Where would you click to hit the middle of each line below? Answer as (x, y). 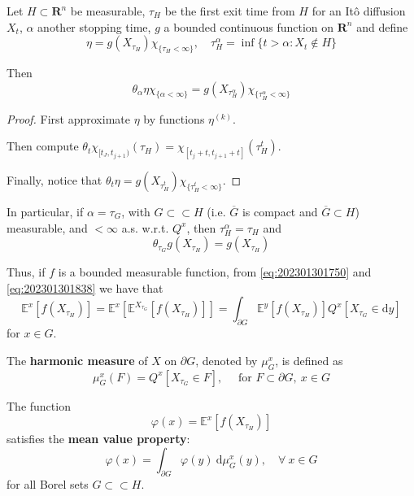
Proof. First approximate (68, 118)
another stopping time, (94, 26)
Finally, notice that (54, 180)
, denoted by (227, 360)
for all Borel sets (48, 483)
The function (39, 405)
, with (136, 212)
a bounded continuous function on (249, 26)
